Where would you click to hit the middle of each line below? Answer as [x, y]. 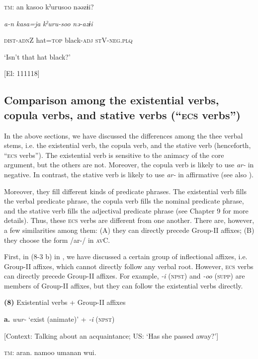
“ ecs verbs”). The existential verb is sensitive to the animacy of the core [114, 155]
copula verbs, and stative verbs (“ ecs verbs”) [122, 114]
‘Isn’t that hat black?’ [37, 56]
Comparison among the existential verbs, [112, 100]
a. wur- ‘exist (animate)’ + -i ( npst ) [59, 319]
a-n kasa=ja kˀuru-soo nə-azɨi [48, 23]
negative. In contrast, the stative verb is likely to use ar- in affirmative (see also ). [129, 174]
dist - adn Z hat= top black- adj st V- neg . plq [68, 40]
